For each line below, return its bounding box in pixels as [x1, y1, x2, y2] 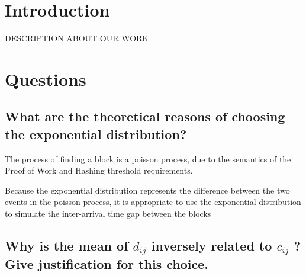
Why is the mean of [5, 236, 128, 255]
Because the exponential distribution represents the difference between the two [5, 184, 290, 196]
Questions [5, 66, 86, 91]
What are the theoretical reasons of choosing [5, 107, 285, 126]
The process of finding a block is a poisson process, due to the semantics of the [5, 152, 291, 165]
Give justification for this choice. [5, 255, 209, 273]
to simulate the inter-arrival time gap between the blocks [5, 207, 211, 220]
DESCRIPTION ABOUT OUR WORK [5, 32, 149, 44]
